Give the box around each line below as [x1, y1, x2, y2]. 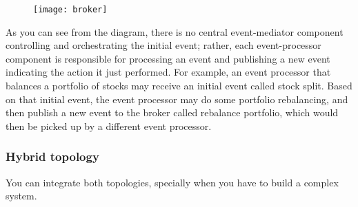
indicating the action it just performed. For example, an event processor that [6, 65, 331, 79]
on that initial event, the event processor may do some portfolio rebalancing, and [6, 91, 348, 106]
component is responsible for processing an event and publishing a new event [6, 51, 330, 65]
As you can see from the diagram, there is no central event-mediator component [6, 24, 344, 39]
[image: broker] [33, 5, 108, 14]
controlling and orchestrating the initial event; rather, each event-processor [6, 38, 321, 52]
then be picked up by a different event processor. [6, 118, 212, 133]
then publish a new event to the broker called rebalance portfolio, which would [6, 105, 339, 120]
